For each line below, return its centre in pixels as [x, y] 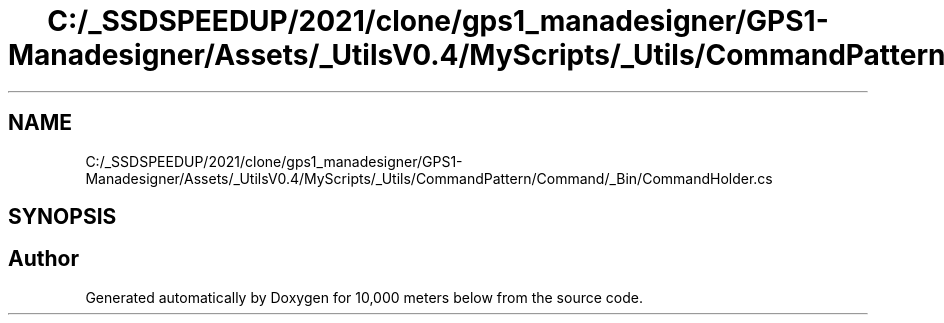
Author [43, 259]
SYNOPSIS [62, 217]
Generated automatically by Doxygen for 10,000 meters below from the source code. [364, 297]
